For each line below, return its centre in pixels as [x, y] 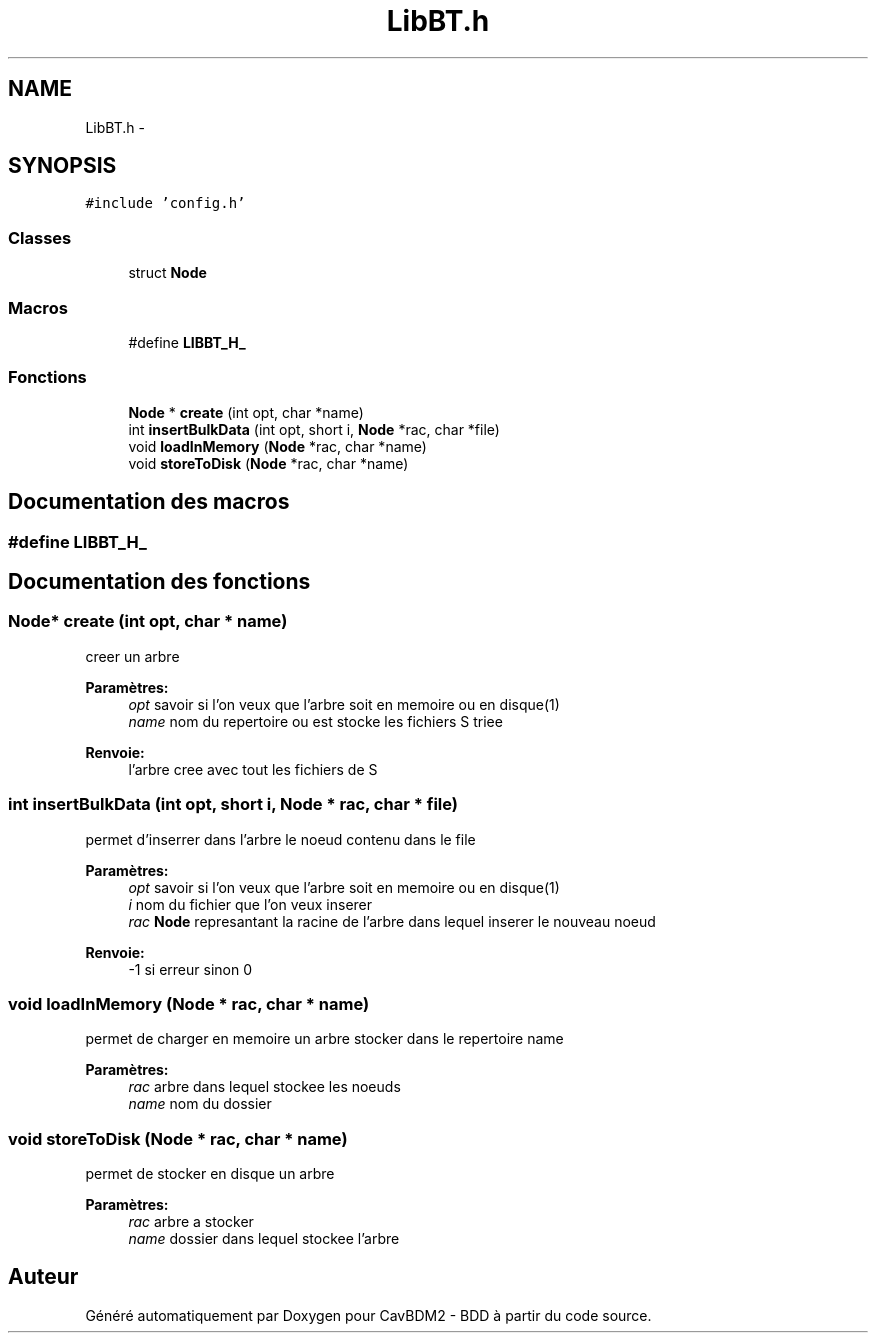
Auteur [43, 1277]
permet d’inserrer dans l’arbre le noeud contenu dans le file [280, 839]
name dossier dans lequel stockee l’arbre [264, 1238]
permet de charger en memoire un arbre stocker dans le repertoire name [324, 1039]
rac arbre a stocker [191, 1221]
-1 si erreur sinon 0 [190, 969]
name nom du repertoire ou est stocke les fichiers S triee [315, 721]
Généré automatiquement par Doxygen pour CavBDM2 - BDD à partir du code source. [368, 1315]
